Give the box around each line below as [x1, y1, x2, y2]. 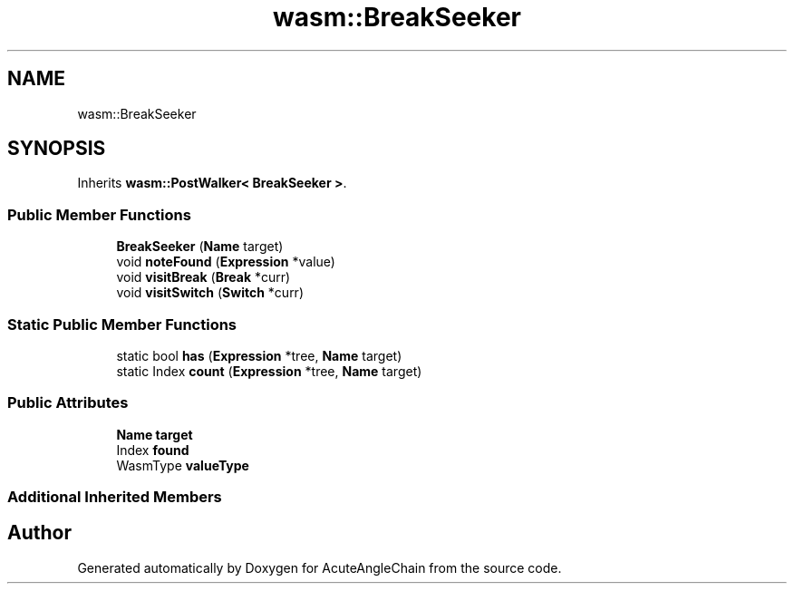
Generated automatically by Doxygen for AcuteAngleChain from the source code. [77, 559, 562, 576]
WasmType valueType [116, 457, 249, 473]
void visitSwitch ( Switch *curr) [116, 285, 304, 301]
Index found [116, 441, 189, 458]
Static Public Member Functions [7, 315, 237, 334]
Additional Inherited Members [7, 488, 222, 507]
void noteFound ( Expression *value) [116, 254, 335, 270]
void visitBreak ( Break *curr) [116, 269, 291, 286]
